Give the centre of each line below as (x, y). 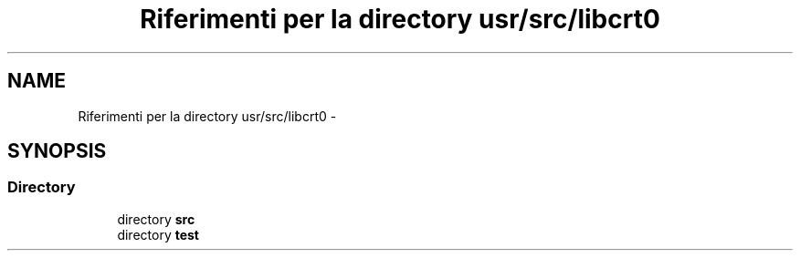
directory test (158, 234)
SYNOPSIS (57, 151)
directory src (156, 219)
